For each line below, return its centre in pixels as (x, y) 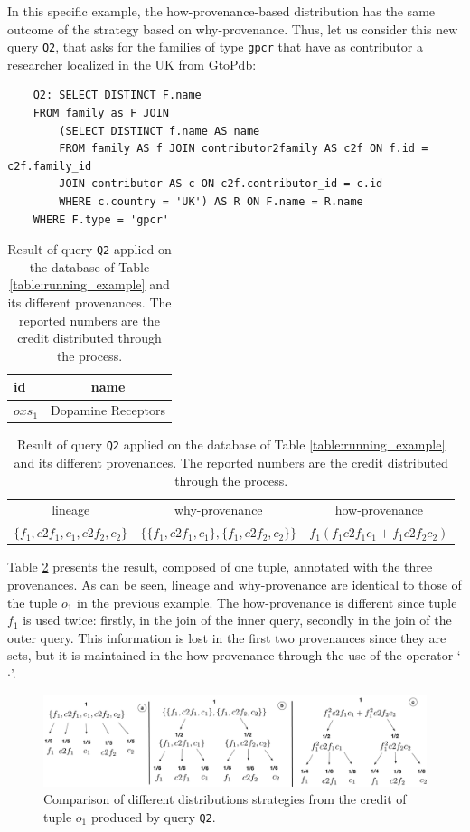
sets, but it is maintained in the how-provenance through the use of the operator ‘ (234, 655)
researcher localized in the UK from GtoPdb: (132, 64)
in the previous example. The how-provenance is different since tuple (267, 602)
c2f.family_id (50, 166)
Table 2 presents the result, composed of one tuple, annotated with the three (220, 567)
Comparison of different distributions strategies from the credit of (225, 799)
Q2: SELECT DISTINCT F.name (117, 95)
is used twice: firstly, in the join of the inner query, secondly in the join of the (237, 620)
